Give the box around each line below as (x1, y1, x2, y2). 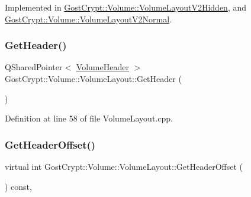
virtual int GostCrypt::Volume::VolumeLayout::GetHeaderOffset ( (5, 160, 243, 172)
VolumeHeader (76, 61, 129, 73)
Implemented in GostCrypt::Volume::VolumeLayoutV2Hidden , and (5, 1, 247, 13)
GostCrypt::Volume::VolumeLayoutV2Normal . (5, 12, 172, 25)
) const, (5, 180, 32, 192)
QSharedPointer (5, 61, 63, 73)
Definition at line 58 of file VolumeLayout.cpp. (5, 112, 173, 124)
